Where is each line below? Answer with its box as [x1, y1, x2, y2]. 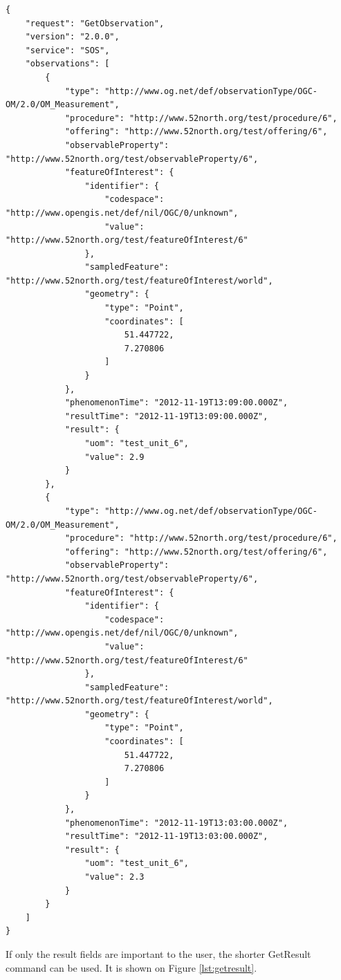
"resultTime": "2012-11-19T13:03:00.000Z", [64, 831, 268, 842]
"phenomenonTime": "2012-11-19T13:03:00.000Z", [64, 817, 288, 828]
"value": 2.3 [84, 872, 145, 882]
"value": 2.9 [84, 452, 145, 462]
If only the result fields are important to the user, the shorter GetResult [6, 946, 311, 961]
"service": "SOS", [25, 45, 110, 55]
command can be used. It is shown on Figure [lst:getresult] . [6, 960, 257, 974]
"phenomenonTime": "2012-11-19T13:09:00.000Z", [64, 398, 288, 408]
